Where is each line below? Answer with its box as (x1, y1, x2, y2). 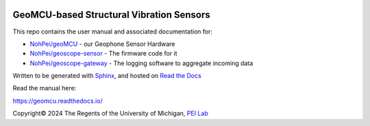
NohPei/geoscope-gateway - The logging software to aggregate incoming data (29, 59, 254, 67)
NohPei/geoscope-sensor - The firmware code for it (29, 49, 177, 58)
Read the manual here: (12, 84, 77, 92)
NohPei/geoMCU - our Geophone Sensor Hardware (29, 40, 175, 48)
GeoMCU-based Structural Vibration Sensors (12, 9, 210, 21)
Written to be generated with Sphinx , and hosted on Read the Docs (12, 72, 201, 80)
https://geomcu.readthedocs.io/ (12, 97, 103, 105)
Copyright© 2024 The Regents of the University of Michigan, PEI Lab (12, 110, 208, 118)
